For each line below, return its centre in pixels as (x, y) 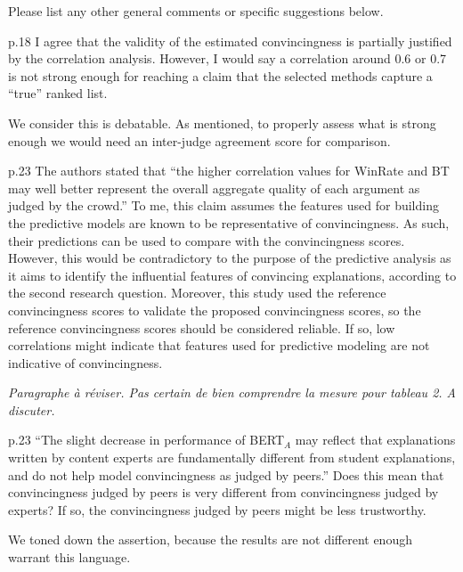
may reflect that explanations (375, 440)
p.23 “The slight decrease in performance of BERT (146, 440)
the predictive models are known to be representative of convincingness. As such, (229, 222)
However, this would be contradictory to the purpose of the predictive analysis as (230, 258)
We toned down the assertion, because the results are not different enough (210, 539)
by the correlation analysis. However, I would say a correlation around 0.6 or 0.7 (227, 58)
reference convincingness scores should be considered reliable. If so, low (202, 327)
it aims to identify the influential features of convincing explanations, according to (232, 275)
